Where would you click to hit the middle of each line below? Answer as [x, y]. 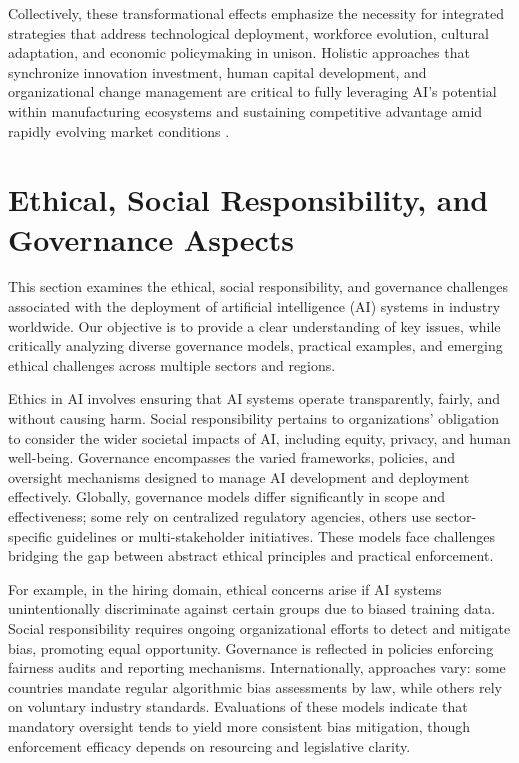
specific [30, 535]
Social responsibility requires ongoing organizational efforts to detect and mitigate [259, 627]
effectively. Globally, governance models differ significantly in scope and [227, 496]
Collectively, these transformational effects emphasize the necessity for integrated [256, 13]
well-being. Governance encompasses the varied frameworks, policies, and [232, 457]
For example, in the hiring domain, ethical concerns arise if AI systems [225, 588]
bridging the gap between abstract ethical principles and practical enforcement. [251, 555]
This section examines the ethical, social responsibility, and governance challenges [258, 286]
